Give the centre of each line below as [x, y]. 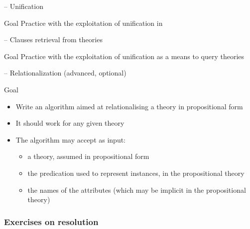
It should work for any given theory [70, 123]
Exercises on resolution [51, 221]
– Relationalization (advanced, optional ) [65, 73]
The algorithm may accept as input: [71, 139]
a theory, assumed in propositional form [88, 156]
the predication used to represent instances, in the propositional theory [136, 173]
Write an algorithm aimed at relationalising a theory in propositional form [129, 106]
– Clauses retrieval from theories [53, 39]
